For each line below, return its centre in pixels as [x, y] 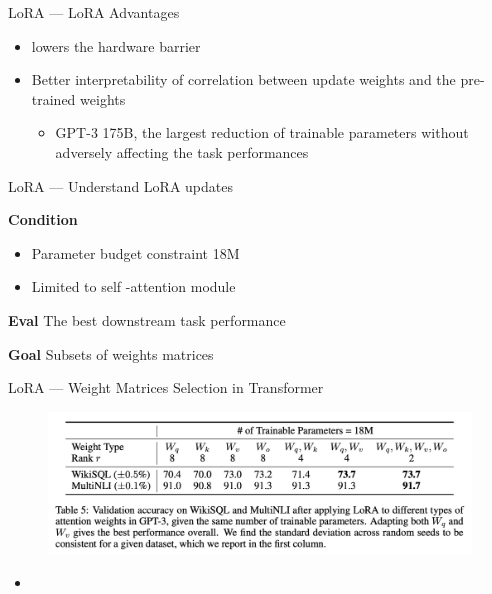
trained [53, 98]
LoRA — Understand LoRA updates [120, 185]
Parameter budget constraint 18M [135, 252]
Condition [43, 219]
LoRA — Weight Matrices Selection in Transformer [166, 387]
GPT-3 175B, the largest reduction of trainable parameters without [262, 132]
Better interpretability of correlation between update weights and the [243, 79]
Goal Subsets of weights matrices [111, 353]
